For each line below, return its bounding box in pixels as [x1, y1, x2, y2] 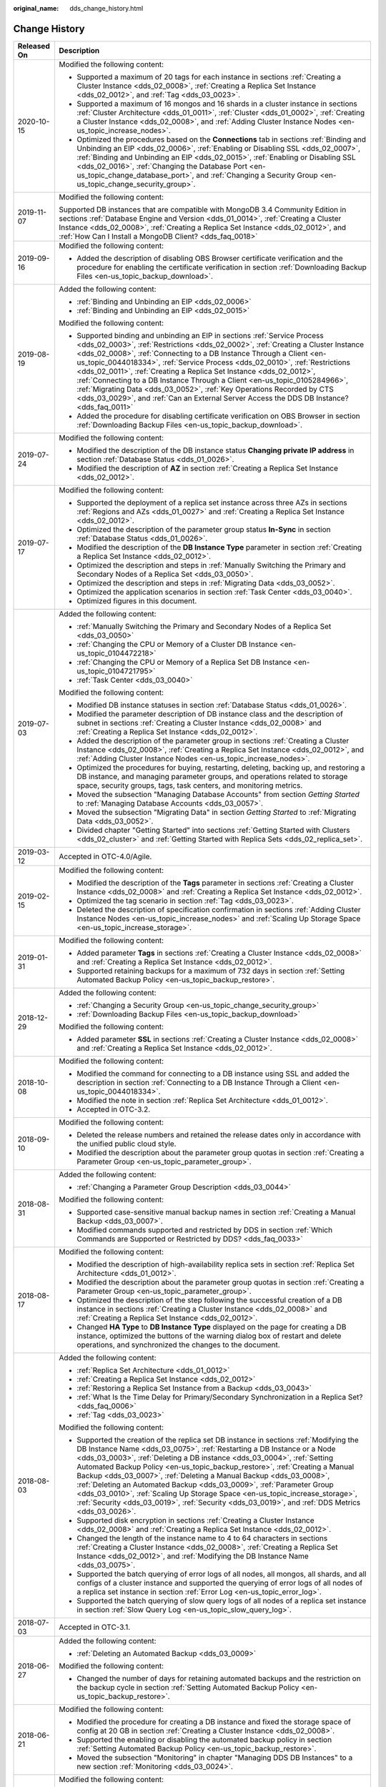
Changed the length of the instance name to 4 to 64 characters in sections [76, 1533, 328, 1543]
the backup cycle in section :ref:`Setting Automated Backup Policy [76, 1682, 300, 1692]
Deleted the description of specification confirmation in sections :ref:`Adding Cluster [76, 904, 361, 914]
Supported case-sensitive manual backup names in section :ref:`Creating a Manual [76, 1207, 356, 1217]
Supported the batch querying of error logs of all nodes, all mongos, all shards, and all [76, 1569, 367, 1579]
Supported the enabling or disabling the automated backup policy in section [76, 1734, 332, 1744]
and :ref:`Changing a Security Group [195, 170, 318, 180]
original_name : [13, 4, 59, 12]
